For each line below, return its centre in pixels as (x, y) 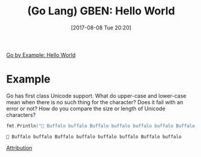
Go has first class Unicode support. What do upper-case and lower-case (96, 96)
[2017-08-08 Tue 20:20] (101, 28)
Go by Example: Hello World (41, 55)
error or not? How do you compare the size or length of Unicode (86, 108)
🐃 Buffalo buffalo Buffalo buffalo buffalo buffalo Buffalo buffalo (94, 137)
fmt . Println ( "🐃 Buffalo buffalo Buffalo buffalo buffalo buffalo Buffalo (101, 126)
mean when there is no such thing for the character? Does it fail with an (95, 102)
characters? (21, 114)
